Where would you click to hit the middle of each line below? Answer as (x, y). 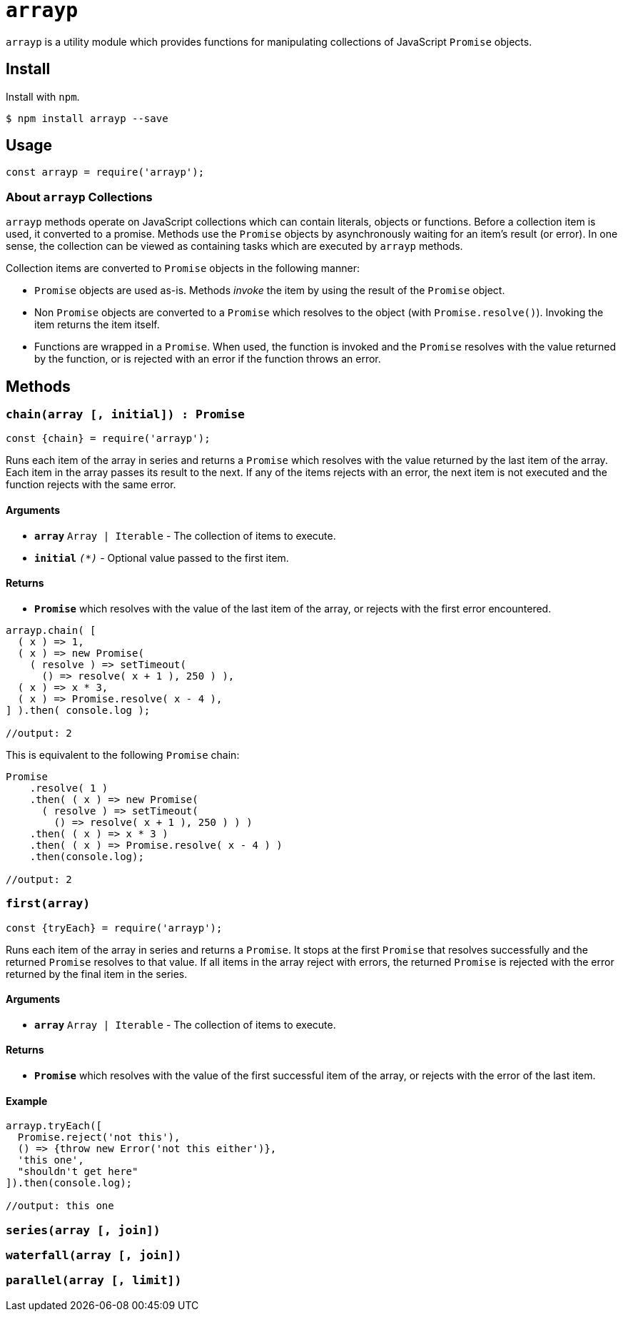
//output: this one (60, 1206)
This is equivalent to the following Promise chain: (123, 755)
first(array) (48, 904)
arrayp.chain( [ (51, 630)
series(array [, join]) (83, 1230)
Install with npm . (43, 96)
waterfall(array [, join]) (94, 1255)
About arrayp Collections (79, 197)
